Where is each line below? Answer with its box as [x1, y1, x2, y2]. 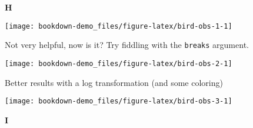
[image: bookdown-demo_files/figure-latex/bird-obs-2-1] [5, 59, 232, 68]
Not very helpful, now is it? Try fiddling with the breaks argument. [5, 39, 249, 51]
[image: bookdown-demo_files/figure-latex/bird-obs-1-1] [5, 22, 232, 30]
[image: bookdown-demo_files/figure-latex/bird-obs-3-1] [5, 97, 232, 106]
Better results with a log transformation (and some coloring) [5, 76, 223, 88]
